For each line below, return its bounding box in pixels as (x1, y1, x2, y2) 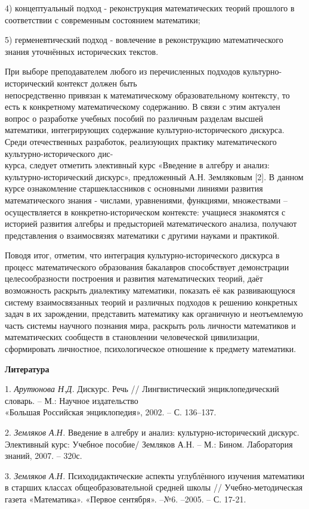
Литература (5, 362, 50, 375)
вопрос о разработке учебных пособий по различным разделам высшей (5, 112, 264, 124)
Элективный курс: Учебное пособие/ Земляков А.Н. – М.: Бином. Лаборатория (5, 437, 293, 450)
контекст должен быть (57, 76, 137, 89)
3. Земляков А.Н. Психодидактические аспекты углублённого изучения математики (5, 469, 305, 482)
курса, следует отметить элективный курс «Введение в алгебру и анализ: (5, 159, 270, 171)
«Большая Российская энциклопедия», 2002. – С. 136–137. (5, 406, 217, 418)
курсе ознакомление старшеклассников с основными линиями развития (5, 182, 263, 195)
